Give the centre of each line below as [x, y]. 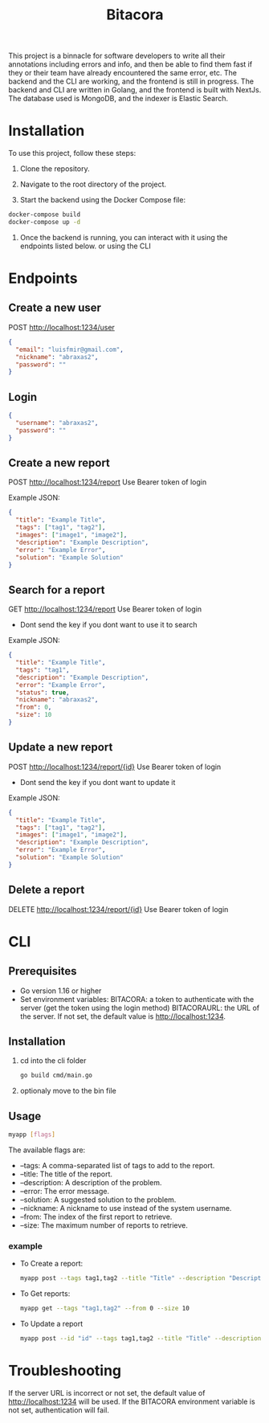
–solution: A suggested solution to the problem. [98, 1200]
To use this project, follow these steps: [72, 153]
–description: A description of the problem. [91, 1182]
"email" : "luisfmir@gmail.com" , [70, 350]
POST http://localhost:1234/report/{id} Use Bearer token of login [115, 767]
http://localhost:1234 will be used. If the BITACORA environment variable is [132, 1401]
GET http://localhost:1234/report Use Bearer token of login [105, 609]
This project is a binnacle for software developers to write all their [117, 56]
